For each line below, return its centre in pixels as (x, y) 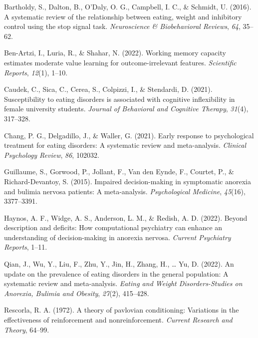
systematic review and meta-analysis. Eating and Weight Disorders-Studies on (123, 283)
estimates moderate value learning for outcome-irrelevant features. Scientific (120, 62)
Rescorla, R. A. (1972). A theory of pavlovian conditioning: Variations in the (122, 310)
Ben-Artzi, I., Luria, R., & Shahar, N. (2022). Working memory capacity (115, 53)
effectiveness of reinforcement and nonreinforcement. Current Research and (118, 320)
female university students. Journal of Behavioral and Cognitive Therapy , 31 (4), (126, 109)
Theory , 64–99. (27, 329)
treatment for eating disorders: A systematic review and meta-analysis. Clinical (125, 145)
